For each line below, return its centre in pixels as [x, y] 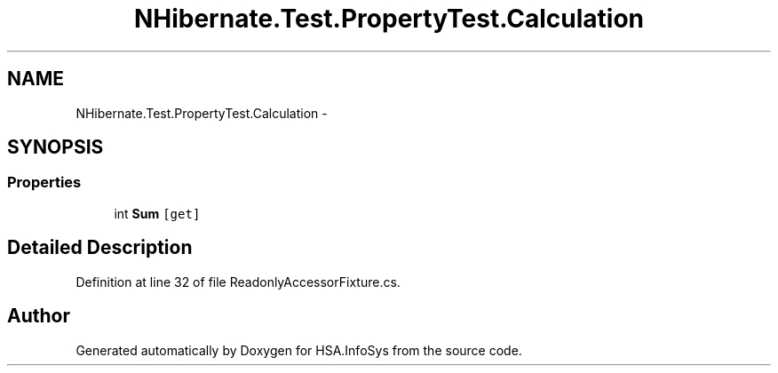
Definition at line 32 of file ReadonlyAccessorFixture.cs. [238, 282]
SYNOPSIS [56, 147]
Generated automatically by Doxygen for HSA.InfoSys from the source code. [299, 350]
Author [39, 316]
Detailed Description [100, 248]
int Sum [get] [157, 213]
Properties [44, 183]
